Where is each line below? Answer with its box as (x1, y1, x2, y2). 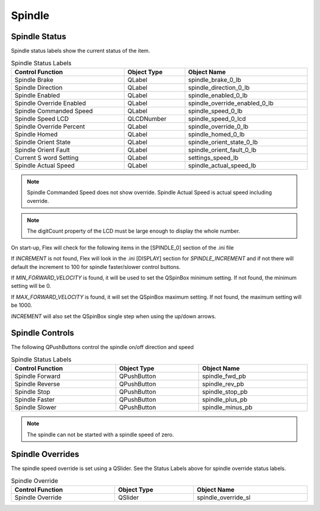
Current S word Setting (14, 153, 79, 161)
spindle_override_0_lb (188, 122, 249, 131)
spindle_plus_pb (202, 395, 248, 404)
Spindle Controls (11, 328, 74, 338)
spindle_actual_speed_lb (188, 161, 257, 169)
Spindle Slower (14, 404, 57, 412)
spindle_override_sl (196, 493, 251, 502)
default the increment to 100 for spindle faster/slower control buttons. (11, 263, 181, 270)
